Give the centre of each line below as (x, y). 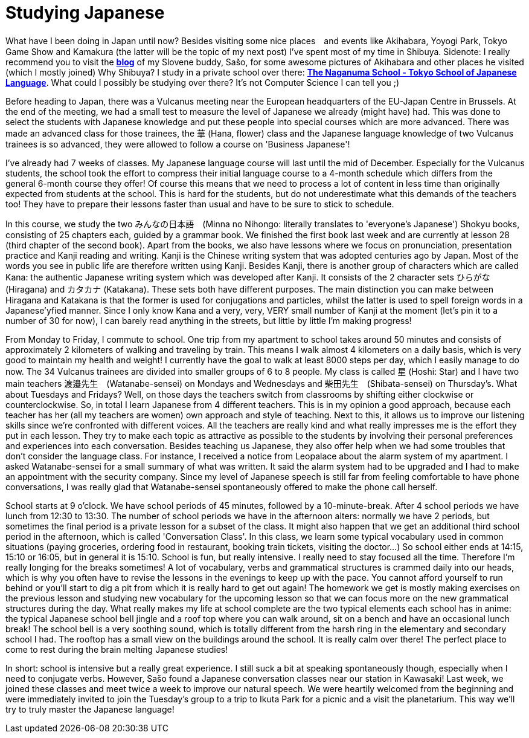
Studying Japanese (85, 13)
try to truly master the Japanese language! (90, 709)
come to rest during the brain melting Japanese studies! (117, 649)
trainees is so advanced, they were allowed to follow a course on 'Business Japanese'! (178, 144)
